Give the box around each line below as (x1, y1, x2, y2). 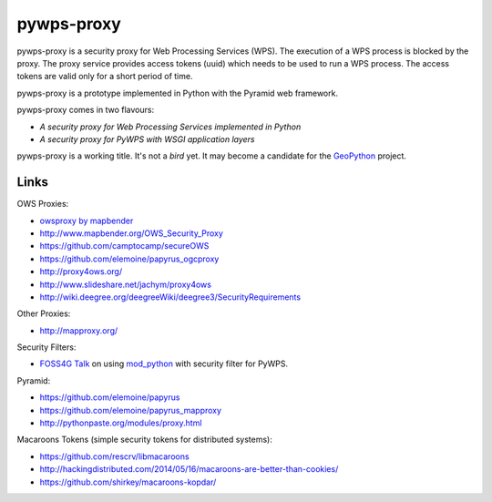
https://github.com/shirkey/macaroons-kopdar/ (39, 476, 217, 487)
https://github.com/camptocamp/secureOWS (39, 241, 210, 251)
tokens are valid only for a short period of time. (16, 71, 193, 82)
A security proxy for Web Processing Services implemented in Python (39, 121, 302, 132)
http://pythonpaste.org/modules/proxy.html (39, 417, 202, 428)
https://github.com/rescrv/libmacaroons (39, 451, 190, 462)
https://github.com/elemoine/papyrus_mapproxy (39, 405, 222, 415)
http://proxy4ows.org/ (39, 266, 123, 277)
